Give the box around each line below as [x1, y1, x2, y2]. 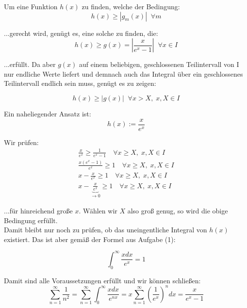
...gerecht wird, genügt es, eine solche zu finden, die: [4, 28, 158, 38]
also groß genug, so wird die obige [127, 205, 228, 215]
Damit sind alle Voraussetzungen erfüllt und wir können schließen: [4, 275, 201, 285]
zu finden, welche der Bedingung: [82, 1, 180, 11]
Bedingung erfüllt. [4, 215, 58, 225]
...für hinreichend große [4, 205, 73, 215]
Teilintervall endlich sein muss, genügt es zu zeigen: [4, 78, 156, 88]
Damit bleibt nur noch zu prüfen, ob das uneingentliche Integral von [4, 225, 207, 235]
